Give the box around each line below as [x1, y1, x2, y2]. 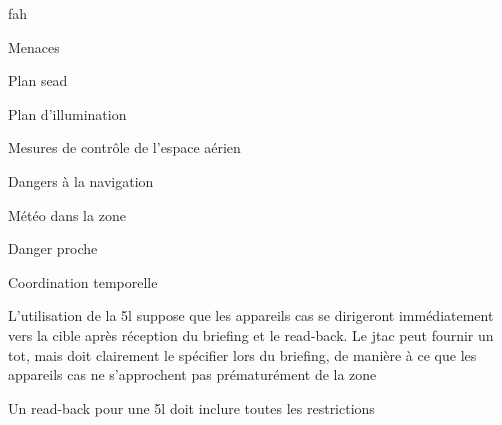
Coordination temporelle [8, 271, 158, 292]
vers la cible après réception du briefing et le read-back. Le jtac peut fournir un [8, 324, 494, 345]
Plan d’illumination [8, 103, 127, 124]
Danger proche [8, 238, 98, 259]
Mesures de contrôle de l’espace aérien [8, 137, 241, 158]
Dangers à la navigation [8, 170, 154, 191]
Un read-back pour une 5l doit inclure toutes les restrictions [8, 397, 375, 418]
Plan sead [8, 70, 68, 91]
